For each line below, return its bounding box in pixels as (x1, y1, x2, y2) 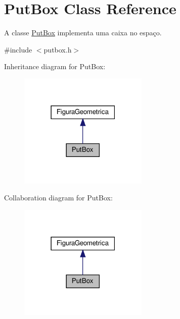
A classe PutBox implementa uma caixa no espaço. (4, 27, 162, 38)
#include (4, 44, 32, 55)
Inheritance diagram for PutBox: (4, 61, 106, 72)
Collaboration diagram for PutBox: (4, 192, 113, 203)
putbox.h (43, 44, 72, 55)
